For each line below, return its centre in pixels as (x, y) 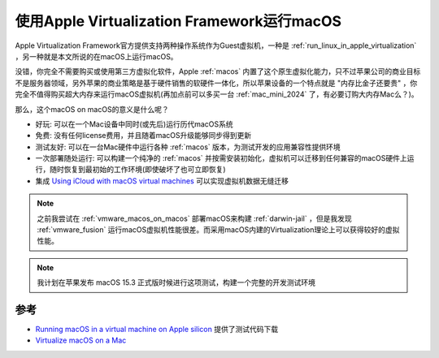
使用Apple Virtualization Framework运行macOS (178, 21)
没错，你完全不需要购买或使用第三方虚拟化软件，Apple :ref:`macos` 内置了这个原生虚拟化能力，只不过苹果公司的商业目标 (218, 71)
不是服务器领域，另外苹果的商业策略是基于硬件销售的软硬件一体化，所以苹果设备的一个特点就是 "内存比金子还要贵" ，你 (216, 83)
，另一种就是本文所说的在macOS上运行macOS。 (96, 56)
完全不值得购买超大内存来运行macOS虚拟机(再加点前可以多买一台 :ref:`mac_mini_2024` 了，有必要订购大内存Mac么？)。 (217, 94)
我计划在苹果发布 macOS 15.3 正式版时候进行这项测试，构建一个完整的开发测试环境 (176, 283)
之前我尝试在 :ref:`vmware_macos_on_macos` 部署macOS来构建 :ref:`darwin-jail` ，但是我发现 (195, 218)
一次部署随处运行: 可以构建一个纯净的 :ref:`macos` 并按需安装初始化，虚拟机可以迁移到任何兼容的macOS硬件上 (222, 158)
